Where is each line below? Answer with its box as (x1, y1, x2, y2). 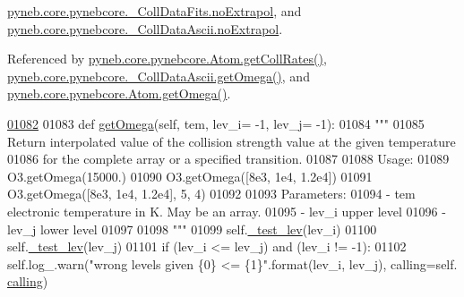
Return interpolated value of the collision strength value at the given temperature (7, 132, 456, 150)
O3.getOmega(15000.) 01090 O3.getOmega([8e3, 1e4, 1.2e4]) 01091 (7, 166, 373, 185)
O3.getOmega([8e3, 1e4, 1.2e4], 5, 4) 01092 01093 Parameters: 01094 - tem (7, 184, 416, 203)
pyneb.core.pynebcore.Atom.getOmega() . (7, 84, 231, 103)
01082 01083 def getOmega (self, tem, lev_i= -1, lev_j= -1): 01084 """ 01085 (7, 114, 425, 132)
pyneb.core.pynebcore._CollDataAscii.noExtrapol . (7, 19, 283, 38)
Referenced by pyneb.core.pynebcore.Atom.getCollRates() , (7, 49, 327, 68)
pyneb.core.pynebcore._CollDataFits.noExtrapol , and (7, 2, 302, 20)
